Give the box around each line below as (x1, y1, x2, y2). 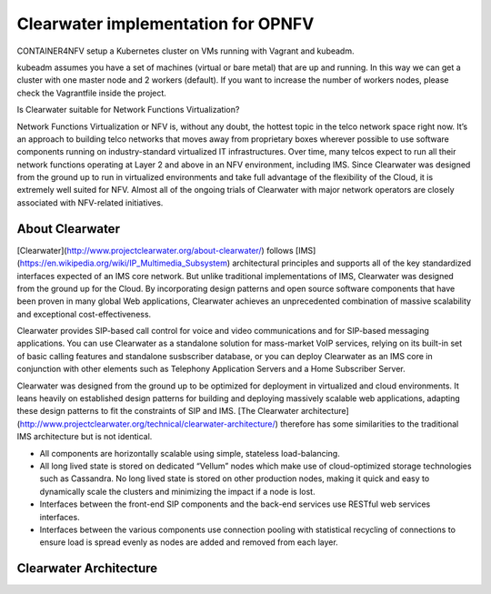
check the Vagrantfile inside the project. (16, 87, 167, 98)
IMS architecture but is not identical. (16, 431, 153, 442)
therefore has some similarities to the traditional (280, 418, 459, 429)
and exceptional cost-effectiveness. (16, 308, 152, 319)
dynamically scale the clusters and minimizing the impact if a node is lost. (39, 486, 316, 497)
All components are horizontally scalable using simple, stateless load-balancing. (39, 448, 340, 458)
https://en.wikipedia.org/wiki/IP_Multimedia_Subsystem (19, 257, 227, 268)
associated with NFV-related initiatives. (16, 196, 164, 208)
